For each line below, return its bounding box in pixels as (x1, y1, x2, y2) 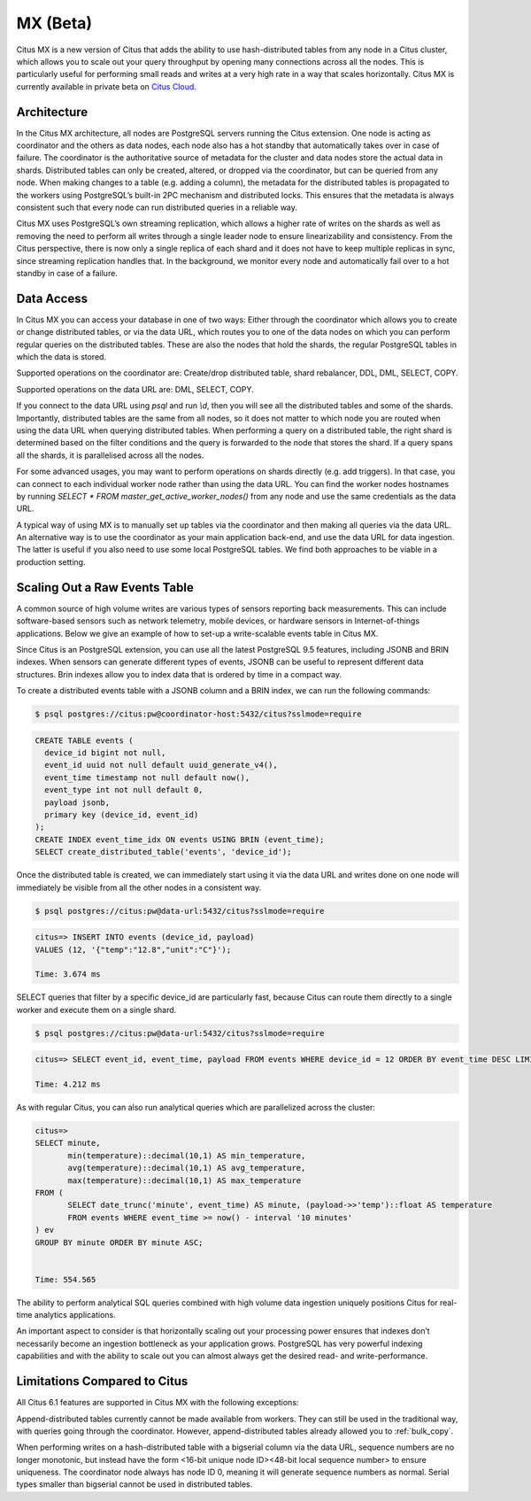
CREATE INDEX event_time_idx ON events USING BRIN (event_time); (35, 834, 325, 845)
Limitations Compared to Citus (16, 1373, 189, 1389)
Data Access (16, 290, 88, 306)
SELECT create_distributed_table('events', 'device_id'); (35, 847, 292, 857)
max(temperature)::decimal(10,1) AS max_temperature (67, 1175, 302, 1186)
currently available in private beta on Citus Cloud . (16, 81, 196, 92)
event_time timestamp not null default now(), (44, 772, 250, 783)
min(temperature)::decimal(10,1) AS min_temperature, (67, 1150, 306, 1160)
